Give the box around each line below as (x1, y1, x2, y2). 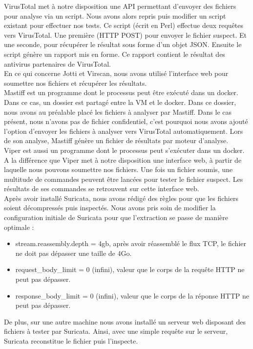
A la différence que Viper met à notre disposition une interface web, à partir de (4, 154, 242, 165)
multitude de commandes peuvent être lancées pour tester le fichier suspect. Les (4, 174, 243, 184)
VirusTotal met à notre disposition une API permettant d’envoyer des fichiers (4, 1, 236, 11)
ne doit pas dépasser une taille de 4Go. (15, 248, 132, 258)
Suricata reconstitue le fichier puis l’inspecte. (4, 336, 138, 346)
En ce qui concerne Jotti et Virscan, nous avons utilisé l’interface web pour (4, 68, 229, 78)
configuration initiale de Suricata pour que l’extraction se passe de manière (4, 212, 228, 223)
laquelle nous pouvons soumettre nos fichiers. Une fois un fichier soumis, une (4, 164, 233, 174)
